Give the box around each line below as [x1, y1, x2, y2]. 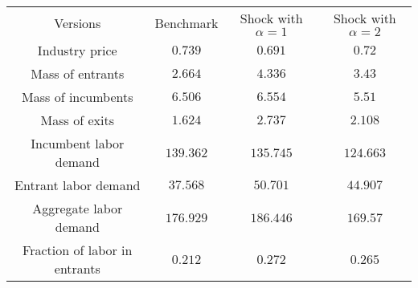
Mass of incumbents [22, 87, 133, 106]
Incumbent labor [31, 134, 125, 152]
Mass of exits [40, 111, 114, 129]
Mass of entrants [31, 64, 125, 83]
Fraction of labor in [23, 241, 133, 259]
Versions [54, 13, 101, 32]
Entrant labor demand [14, 176, 141, 194]
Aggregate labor [32, 199, 123, 217]
